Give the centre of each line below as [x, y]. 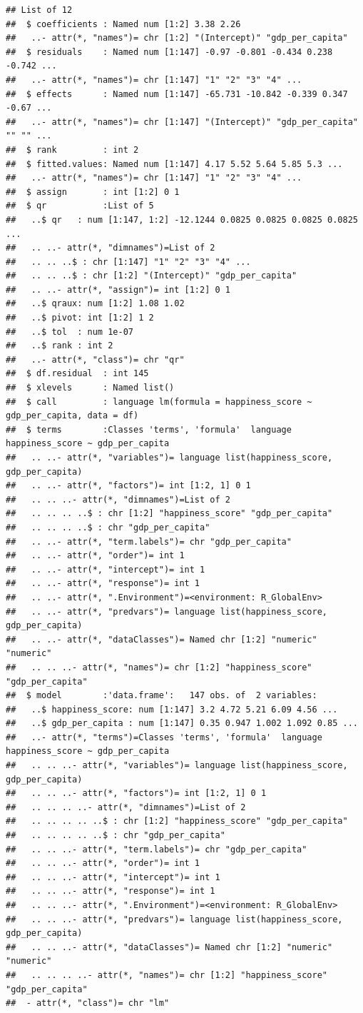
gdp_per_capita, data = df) [72, 416]
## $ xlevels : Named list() [90, 388]
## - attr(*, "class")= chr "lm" [88, 1003]
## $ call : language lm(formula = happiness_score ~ [159, 402]
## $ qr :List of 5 [80, 206]
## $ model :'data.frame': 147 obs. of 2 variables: [162, 696]
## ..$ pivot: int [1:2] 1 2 [80, 318]
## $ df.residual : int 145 [77, 374]
